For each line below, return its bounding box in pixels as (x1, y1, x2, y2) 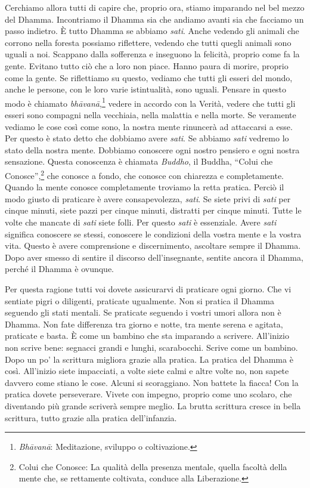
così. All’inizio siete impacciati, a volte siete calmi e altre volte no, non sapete (5, 365, 289, 377)
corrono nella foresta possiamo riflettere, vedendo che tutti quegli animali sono (5, 36, 292, 48)
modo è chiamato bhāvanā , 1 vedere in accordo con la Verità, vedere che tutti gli (5, 95, 296, 109)
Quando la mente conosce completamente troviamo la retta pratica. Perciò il (5, 181, 284, 193)
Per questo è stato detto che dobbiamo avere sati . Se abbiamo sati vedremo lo (5, 132, 289, 144)
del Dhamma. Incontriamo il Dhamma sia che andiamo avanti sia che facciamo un (5, 13, 304, 25)
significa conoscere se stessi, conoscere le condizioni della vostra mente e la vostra (5, 227, 302, 240)
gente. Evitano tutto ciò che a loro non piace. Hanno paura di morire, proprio (5, 59, 289, 72)
